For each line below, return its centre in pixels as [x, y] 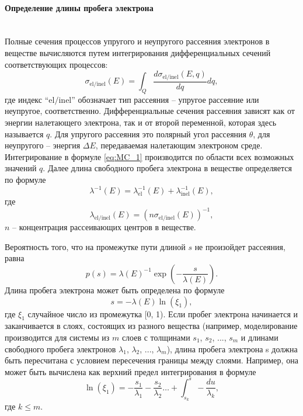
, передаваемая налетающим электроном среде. [179, 145]
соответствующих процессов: [56, 64]
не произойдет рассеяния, [240, 246]
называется [24, 134]
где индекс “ [27, 99]
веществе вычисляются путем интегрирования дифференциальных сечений [138, 52]
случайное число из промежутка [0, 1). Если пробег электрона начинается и [163, 313]
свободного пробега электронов [60, 349]
